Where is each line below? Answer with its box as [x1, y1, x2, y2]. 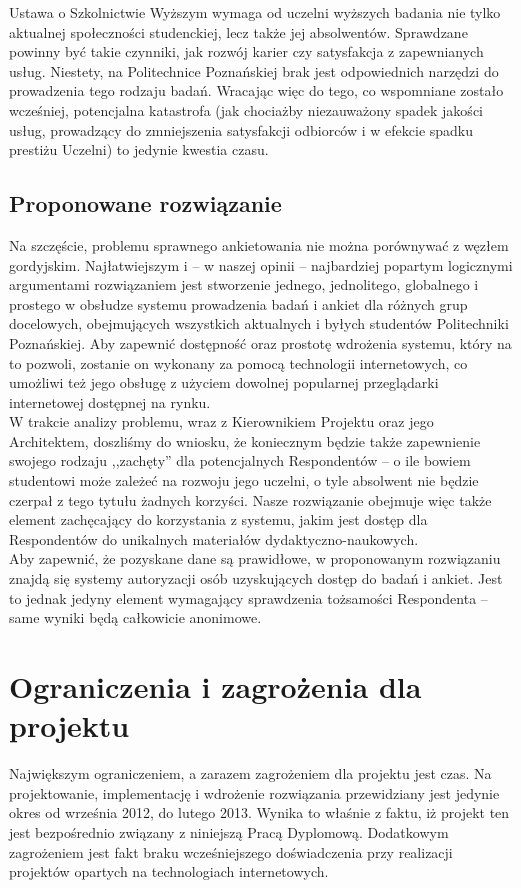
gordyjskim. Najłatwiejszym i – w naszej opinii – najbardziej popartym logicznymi [9, 254, 513, 275]
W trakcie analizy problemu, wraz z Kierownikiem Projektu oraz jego [9, 411, 434, 432]
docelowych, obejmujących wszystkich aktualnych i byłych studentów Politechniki [9, 313, 509, 334]
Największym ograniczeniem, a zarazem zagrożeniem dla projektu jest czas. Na [9, 763, 492, 784]
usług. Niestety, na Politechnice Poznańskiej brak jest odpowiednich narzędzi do [9, 60, 499, 81]
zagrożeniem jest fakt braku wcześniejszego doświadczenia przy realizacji [9, 841, 453, 862]
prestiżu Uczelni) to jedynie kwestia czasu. [9, 139, 269, 160]
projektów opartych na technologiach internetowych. [9, 861, 329, 882]
